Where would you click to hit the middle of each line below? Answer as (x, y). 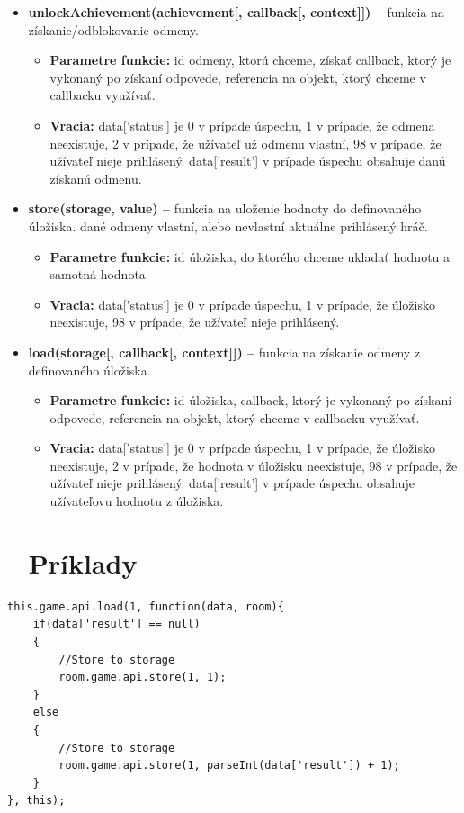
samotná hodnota (98, 274)
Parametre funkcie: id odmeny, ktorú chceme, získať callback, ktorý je (250, 60)
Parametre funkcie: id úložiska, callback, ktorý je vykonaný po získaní (251, 400)
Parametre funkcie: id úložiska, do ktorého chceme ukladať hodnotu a (250, 256)
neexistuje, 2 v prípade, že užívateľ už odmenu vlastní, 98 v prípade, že (245, 143)
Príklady (83, 562)
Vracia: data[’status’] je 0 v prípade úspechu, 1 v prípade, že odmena (242, 125)
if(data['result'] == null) (116, 624)
